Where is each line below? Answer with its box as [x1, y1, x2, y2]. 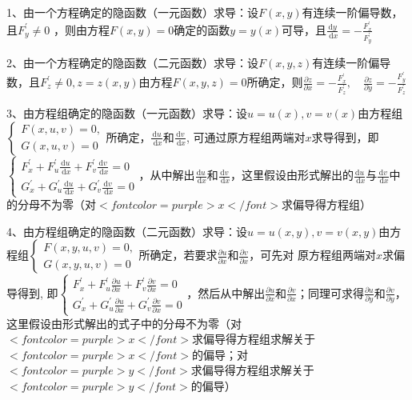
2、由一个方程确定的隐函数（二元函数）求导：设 [6, 54, 258, 71]
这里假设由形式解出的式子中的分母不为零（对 [6, 314, 242, 331]
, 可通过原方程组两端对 [186, 128, 306, 145]
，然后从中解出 [186, 284, 266, 301]
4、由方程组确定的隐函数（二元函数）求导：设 [6, 222, 247, 239]
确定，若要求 [150, 246, 218, 263]
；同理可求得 [296, 284, 364, 301]
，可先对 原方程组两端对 [249, 246, 376, 263]
